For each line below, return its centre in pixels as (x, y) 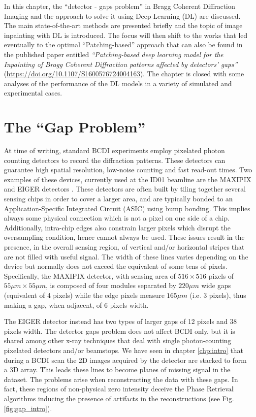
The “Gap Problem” (75, 127)
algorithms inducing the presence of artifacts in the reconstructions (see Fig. (119, 398)
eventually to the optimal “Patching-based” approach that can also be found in (123, 45)
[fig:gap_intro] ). (28, 408)
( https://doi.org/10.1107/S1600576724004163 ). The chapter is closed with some (124, 74)
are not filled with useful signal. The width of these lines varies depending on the (126, 256)
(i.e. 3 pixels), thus (218, 295)
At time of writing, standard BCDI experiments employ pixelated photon (114, 150)
